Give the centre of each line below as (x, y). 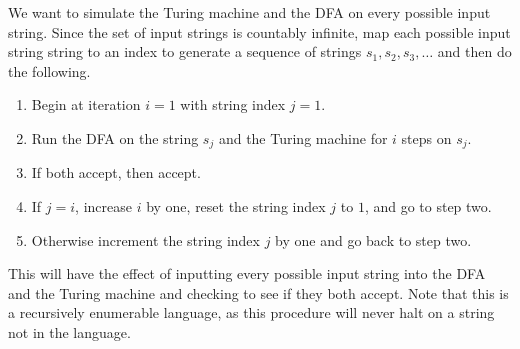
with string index (233, 104)
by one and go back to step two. (373, 239)
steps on (426, 137)
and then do (474, 51)
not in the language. (69, 331)
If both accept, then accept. (116, 172)
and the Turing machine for (303, 137)
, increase (103, 206)
